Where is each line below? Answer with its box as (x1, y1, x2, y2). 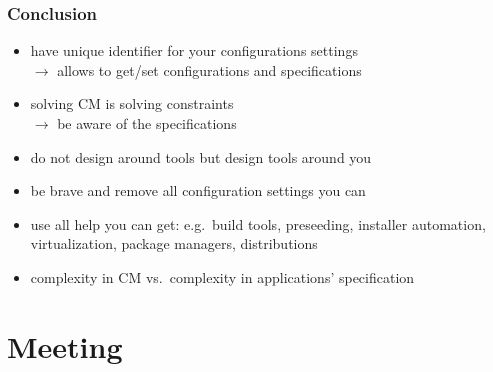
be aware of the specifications (57, 113, 237, 133)
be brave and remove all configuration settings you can (30, 180, 366, 201)
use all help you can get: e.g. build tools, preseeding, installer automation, (30, 213, 486, 234)
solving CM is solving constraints (30, 93, 234, 114)
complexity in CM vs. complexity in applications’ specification (30, 266, 415, 287)
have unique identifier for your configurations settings (30, 40, 358, 61)
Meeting (7, 325, 123, 366)
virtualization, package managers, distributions (30, 233, 318, 254)
